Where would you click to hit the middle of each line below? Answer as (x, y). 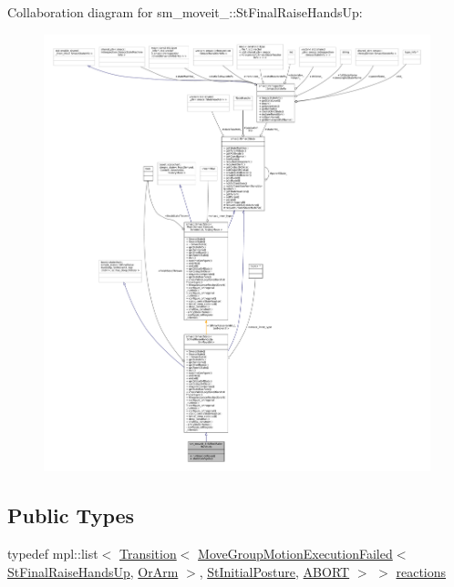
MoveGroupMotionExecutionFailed (295, 554)
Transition (148, 554)
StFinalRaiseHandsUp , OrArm (93, 571)
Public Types (71, 515)
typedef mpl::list (53, 554)
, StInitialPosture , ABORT (274, 571)
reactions (421, 571)
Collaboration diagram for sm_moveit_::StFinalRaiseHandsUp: (185, 12)
